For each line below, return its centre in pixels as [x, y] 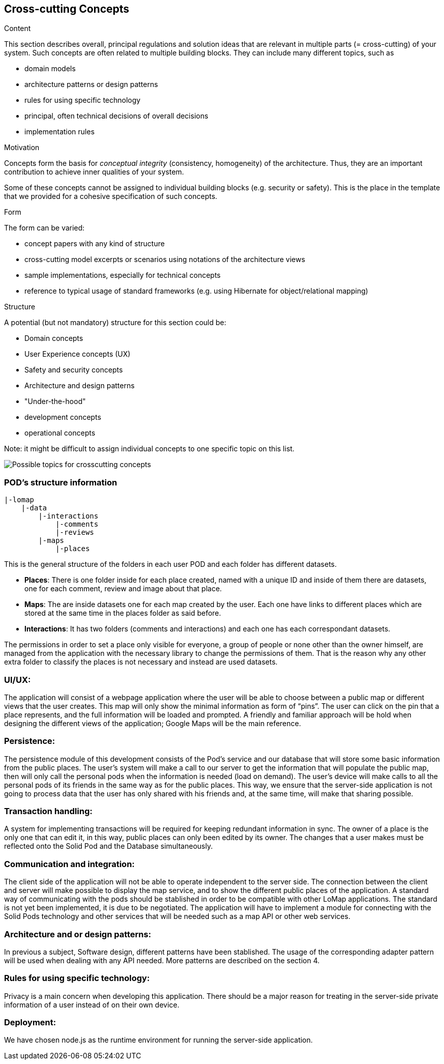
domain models [50, 69]
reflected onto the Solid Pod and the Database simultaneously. [108, 846]
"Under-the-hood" [55, 401]
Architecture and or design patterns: [78, 934]
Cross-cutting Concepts [67, 9]
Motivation [22, 148]
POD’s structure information [61, 482]
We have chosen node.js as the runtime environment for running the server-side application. [158, 1040]
